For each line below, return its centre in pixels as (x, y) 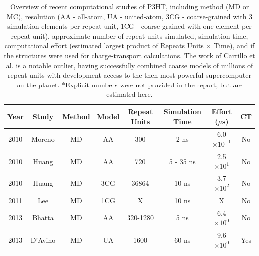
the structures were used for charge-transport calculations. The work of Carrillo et (129, 55)
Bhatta (43, 217)
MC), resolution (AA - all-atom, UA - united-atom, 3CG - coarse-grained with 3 (129, 16)
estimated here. (129, 94)
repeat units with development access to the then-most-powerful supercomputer (129, 75)
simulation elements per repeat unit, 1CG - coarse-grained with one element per (129, 26)
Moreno (43, 139)
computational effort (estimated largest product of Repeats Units (104, 45)
